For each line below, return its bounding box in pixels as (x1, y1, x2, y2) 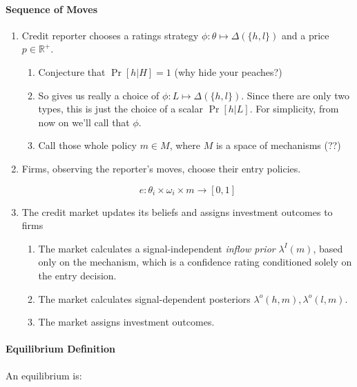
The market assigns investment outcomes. (38, 315, 215, 329)
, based (313, 241, 343, 255)
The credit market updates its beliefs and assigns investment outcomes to (21, 204, 333, 219)
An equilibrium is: (6, 368, 82, 382)
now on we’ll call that (38, 115, 130, 129)
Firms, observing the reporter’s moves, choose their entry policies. (21, 161, 301, 175)
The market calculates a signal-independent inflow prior (38, 241, 276, 255)
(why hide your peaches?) (174, 64, 282, 79)
